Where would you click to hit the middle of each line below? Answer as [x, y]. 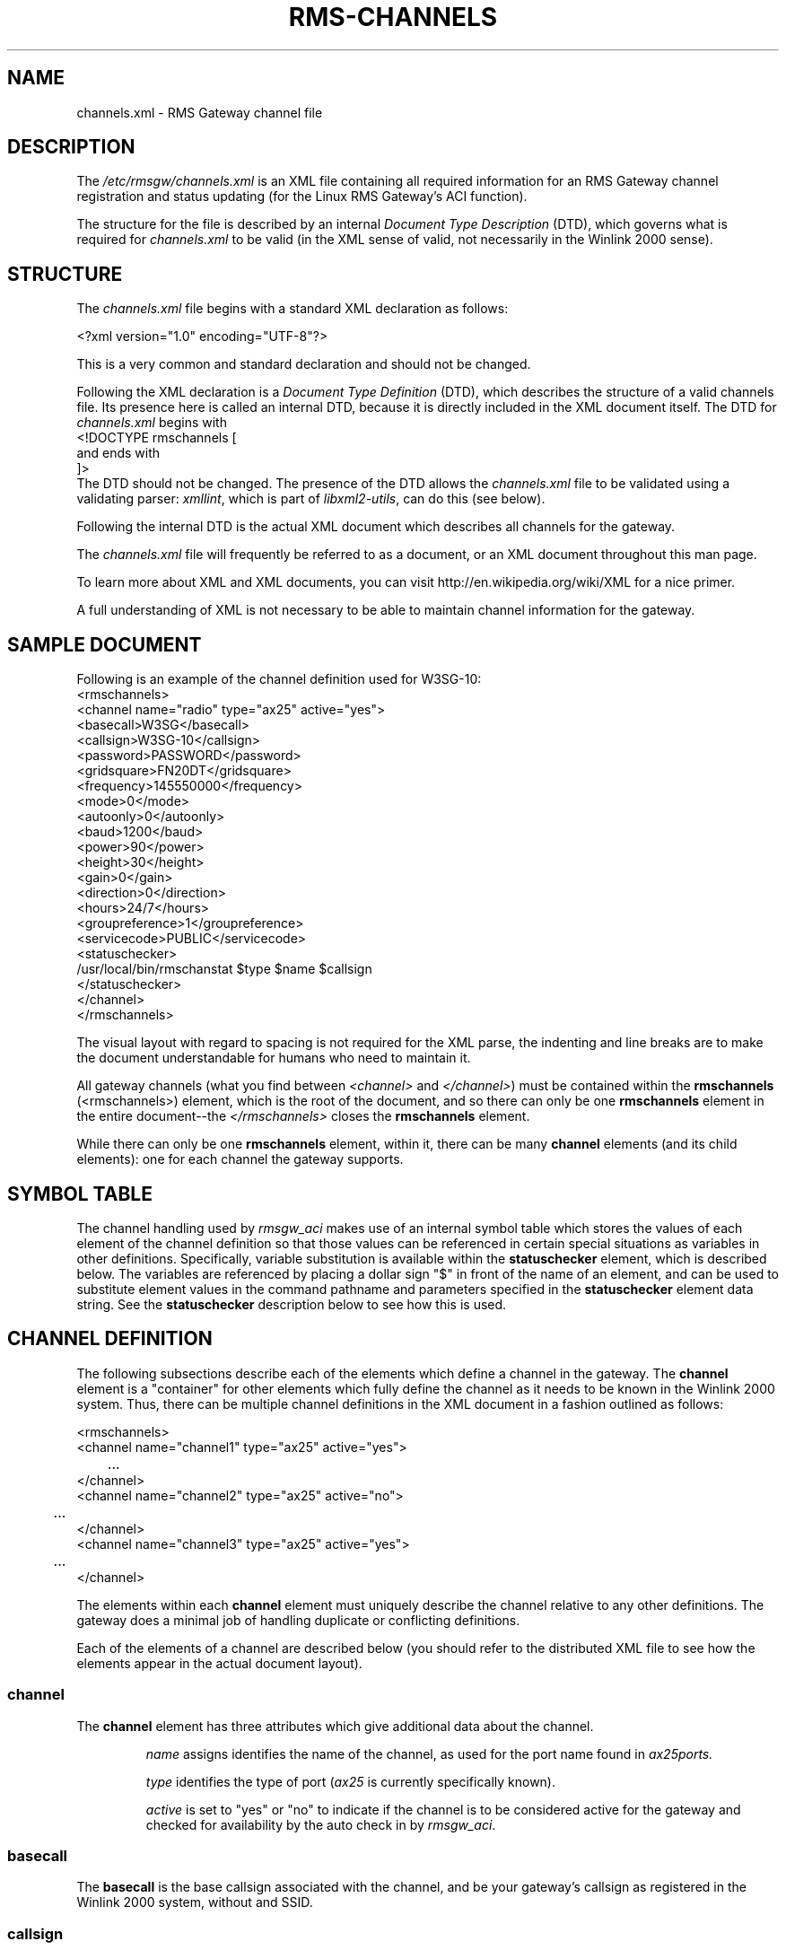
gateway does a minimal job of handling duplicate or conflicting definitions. [298, 1620]
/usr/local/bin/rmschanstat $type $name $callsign [224, 969]
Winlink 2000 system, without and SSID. [195, 1902]
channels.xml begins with [152, 423]
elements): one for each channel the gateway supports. [240, 1159]
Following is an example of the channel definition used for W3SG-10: [279, 679]
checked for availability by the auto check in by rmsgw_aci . [321, 1824]
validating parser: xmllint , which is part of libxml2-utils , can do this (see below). [311, 499]
